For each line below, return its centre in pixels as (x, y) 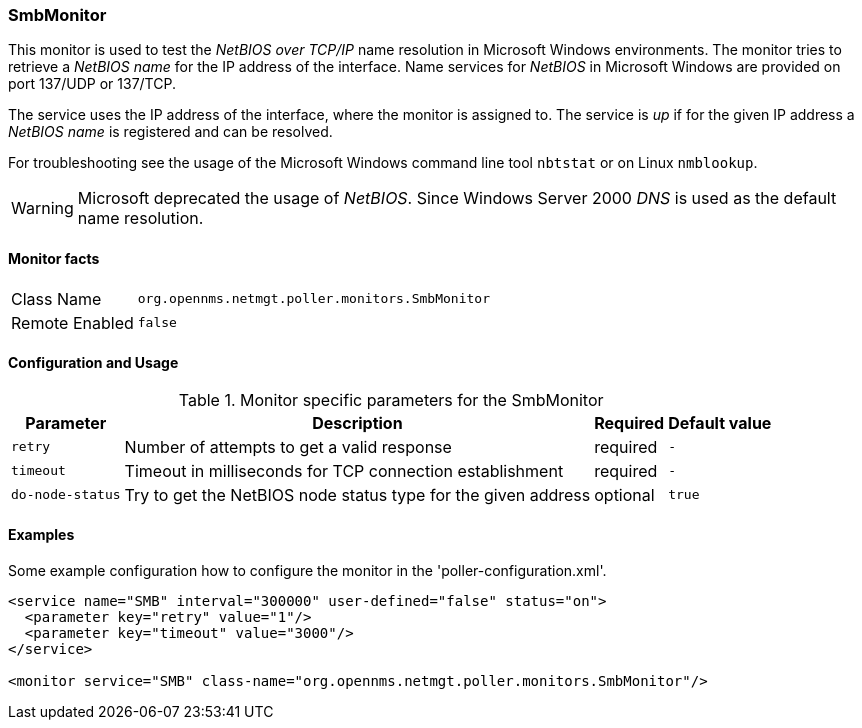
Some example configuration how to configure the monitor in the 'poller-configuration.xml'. (307, 571)
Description (357, 422)
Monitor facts (54, 258)
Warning (42, 208)
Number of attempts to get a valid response (288, 446)
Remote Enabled (72, 322)
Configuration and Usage (93, 363)
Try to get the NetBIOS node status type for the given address (357, 494)
